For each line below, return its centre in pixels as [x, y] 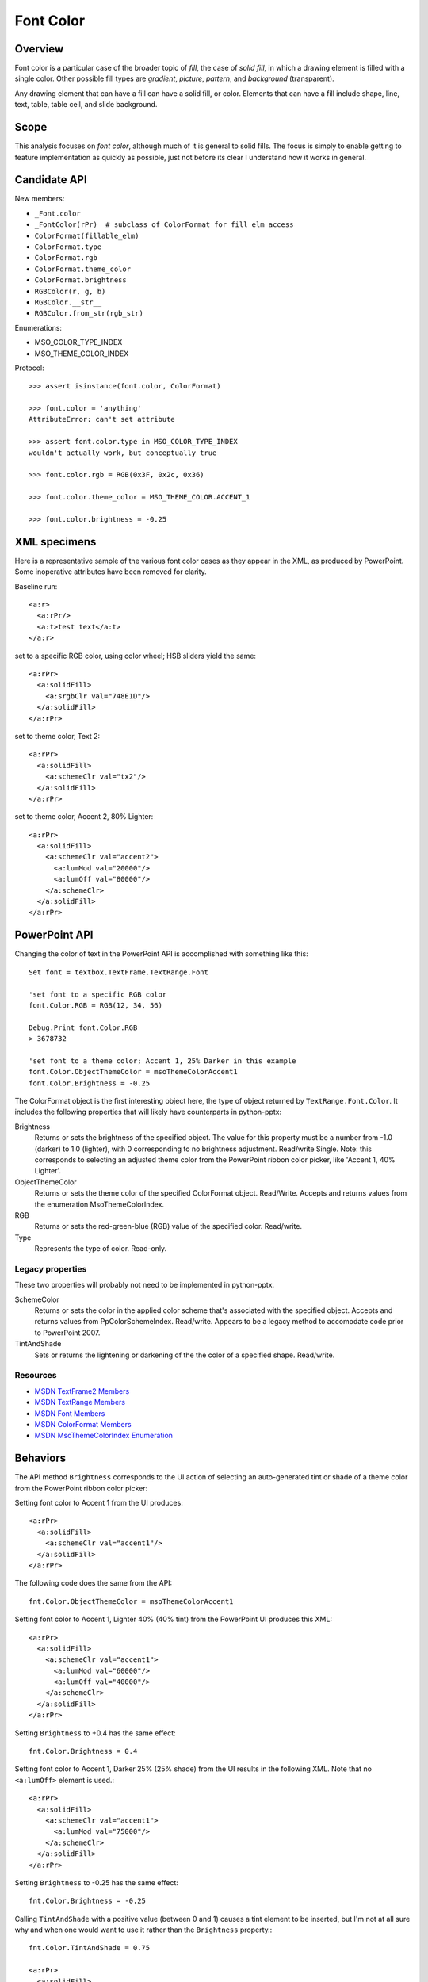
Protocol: [30, 368]
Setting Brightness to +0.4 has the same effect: [95, 1733]
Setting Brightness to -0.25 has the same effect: [96, 1882]
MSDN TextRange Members [80, 1402]
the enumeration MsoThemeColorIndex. [99, 1204]
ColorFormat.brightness [80, 280]
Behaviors [40, 1458]
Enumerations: [38, 327]
